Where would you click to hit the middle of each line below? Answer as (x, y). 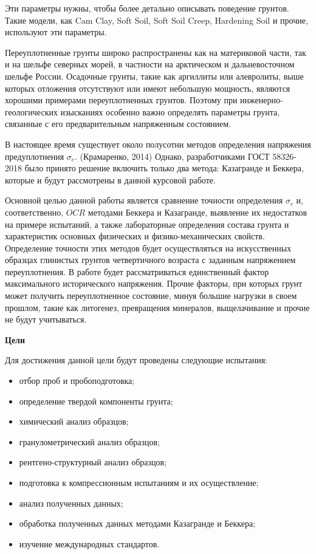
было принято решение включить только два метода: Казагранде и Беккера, (164, 168)
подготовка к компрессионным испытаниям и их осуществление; (139, 482)
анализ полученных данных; (71, 503)
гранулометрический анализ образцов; (90, 441)
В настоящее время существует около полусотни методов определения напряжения (158, 144)
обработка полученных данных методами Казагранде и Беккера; (137, 523)
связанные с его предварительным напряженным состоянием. (118, 124)
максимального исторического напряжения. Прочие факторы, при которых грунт (154, 283)
